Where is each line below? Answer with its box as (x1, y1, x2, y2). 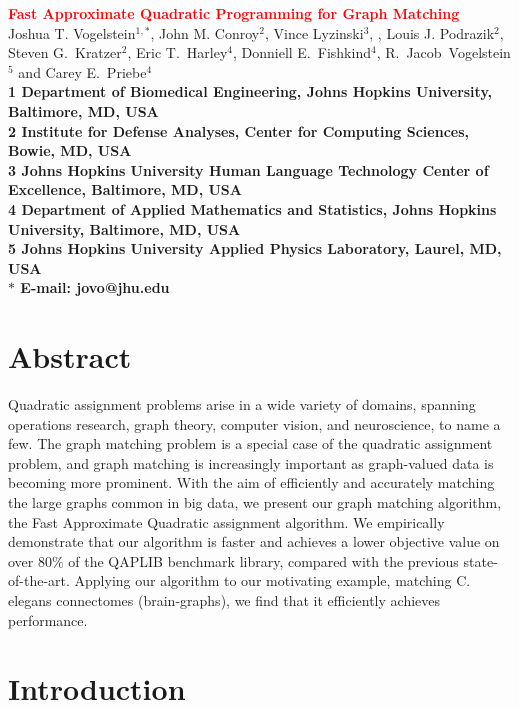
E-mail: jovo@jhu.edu (20, 277, 170, 298)
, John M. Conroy (150, 22, 260, 43)
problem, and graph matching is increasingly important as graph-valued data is (8, 452, 494, 473)
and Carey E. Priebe (18, 61, 147, 82)
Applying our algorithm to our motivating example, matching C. (74, 570, 471, 591)
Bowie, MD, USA (8, 140, 132, 161)
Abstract (8, 336, 132, 377)
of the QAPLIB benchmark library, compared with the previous (68, 550, 459, 571)
